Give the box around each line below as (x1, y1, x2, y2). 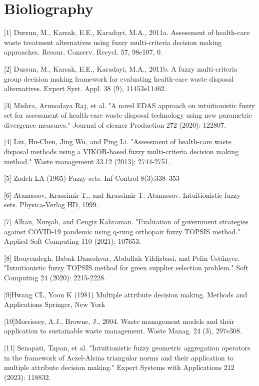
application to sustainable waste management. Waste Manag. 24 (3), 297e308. (4, 325, 242, 336)
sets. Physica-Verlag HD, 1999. (4, 199, 98, 210)
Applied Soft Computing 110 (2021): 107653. (4, 236, 141, 246)
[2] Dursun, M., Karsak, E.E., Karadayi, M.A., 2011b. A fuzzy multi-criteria (4, 63, 237, 74)
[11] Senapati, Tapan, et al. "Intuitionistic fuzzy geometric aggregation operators (4, 342, 250, 352)
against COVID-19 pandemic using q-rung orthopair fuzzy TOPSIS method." (4, 226, 240, 236)
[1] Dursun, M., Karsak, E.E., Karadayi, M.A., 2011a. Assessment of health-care (4, 27, 250, 38)
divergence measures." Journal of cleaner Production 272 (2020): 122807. (4, 119, 226, 130)
